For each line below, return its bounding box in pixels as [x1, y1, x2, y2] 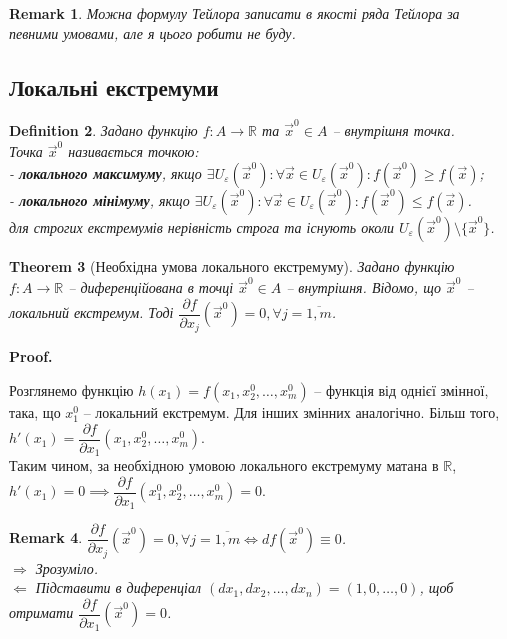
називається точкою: [68, 141, 199, 162]
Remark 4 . [9, 527, 83, 548]
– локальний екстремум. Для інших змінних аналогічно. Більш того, [83, 402, 500, 423]
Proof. [9, 346, 53, 367]
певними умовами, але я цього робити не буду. [9, 22, 296, 43]
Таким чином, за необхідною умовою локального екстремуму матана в [9, 455, 439, 476]
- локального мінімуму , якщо [9, 190, 190, 211]
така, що [9, 402, 61, 423]
